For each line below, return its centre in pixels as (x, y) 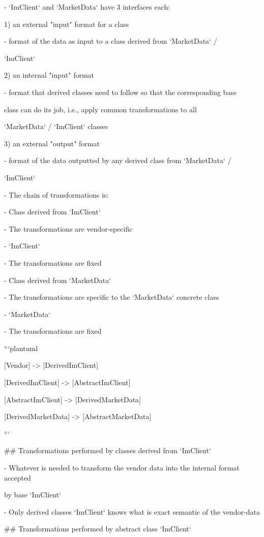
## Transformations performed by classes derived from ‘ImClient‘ (108, 450)
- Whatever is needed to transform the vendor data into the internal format (122, 468)
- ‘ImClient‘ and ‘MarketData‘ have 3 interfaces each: (87, 7)
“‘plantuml (21, 348)
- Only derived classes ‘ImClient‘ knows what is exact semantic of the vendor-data (132, 511)
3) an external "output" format (52, 143)
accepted (18, 477)
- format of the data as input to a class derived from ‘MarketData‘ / (111, 41)
